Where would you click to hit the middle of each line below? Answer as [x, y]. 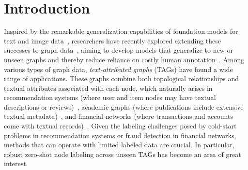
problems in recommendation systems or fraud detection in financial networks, [120, 135]
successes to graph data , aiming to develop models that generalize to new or [118, 50]
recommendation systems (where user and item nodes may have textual [110, 97]
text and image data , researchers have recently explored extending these [113, 40]
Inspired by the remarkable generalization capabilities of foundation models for [121, 31]
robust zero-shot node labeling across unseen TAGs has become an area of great [123, 154]
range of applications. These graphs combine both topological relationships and [122, 78]
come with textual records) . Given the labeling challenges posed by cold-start [120, 126]
